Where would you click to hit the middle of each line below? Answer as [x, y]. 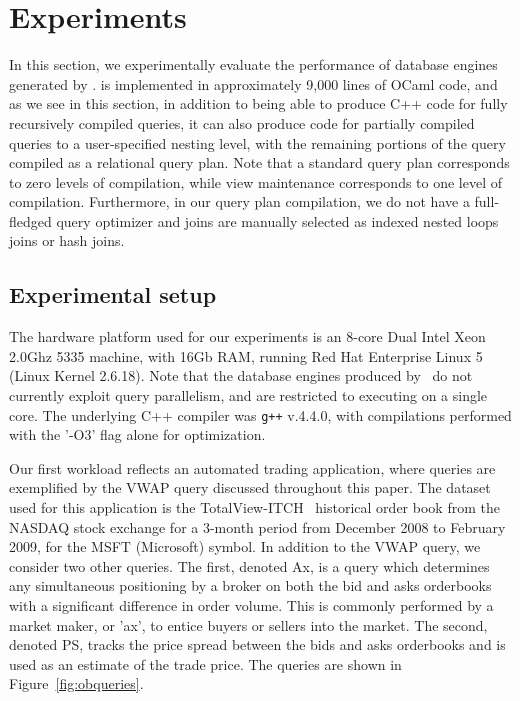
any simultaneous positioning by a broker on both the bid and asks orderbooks [250, 585]
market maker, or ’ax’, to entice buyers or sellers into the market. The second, [248, 624]
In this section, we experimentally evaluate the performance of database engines [253, 64]
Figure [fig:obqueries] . [76, 683]
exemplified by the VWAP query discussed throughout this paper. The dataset [250, 487]
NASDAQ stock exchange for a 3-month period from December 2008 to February [257, 526]
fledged [30, 220]
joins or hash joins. [67, 240]
